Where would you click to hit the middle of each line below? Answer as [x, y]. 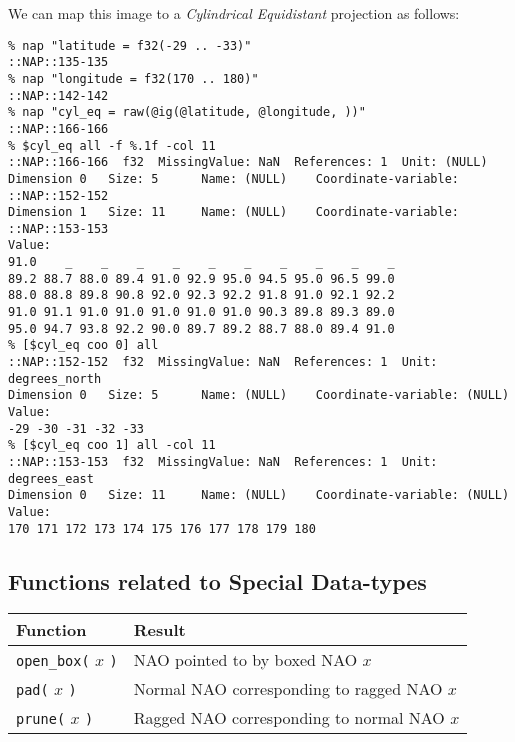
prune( [41, 719]
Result [159, 630]
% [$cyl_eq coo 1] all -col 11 [112, 445]
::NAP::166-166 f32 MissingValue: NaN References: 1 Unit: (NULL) [248, 162]
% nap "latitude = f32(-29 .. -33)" [130, 45]
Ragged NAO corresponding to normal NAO [289, 718]
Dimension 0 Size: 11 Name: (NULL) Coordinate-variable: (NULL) [259, 495]
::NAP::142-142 [58, 95]
